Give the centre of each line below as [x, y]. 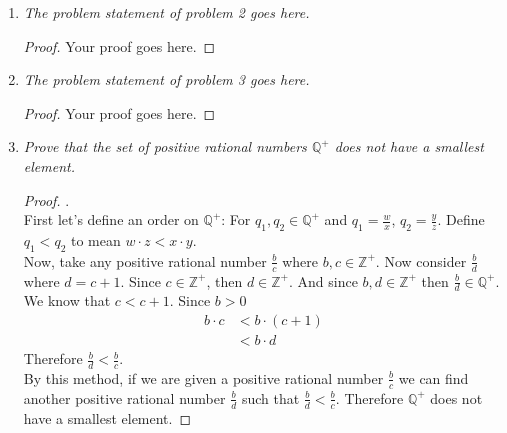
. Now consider [421, 260]
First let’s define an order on [111, 219]
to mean [95, 239]
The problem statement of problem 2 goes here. [166, 12]
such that [270, 397]
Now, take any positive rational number [145, 260]
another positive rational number [124, 397]
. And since [323, 280]
